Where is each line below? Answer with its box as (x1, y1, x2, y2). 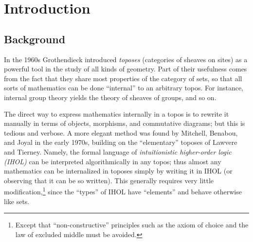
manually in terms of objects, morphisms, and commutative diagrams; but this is (4, 118, 245, 128)
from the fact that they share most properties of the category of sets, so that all (4, 73, 242, 83)
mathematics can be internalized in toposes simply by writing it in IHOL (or (4, 166, 233, 176)
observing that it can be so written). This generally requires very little (4, 175, 214, 185)
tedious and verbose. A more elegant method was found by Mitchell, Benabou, (4, 127, 238, 138)
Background (4, 31, 66, 46)
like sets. (4, 196, 30, 206)
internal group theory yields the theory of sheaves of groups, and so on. (4, 92, 217, 102)
